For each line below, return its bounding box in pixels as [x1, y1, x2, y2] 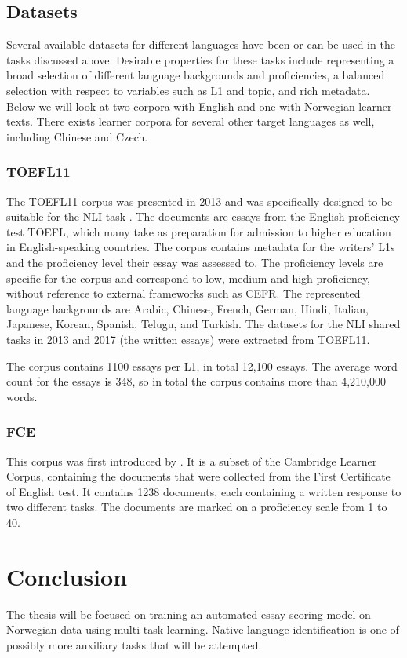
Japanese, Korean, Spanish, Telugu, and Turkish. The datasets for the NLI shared [6, 316, 401, 332]
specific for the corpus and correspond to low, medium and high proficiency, [6, 269, 371, 286]
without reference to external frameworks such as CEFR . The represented [6, 285, 361, 302]
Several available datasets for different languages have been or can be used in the [6, 36, 395, 53]
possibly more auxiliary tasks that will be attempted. [6, 636, 262, 653]
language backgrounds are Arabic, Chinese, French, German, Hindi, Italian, [6, 300, 369, 316]
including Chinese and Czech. [6, 128, 148, 144]
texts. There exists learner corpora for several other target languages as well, [6, 113, 375, 130]
